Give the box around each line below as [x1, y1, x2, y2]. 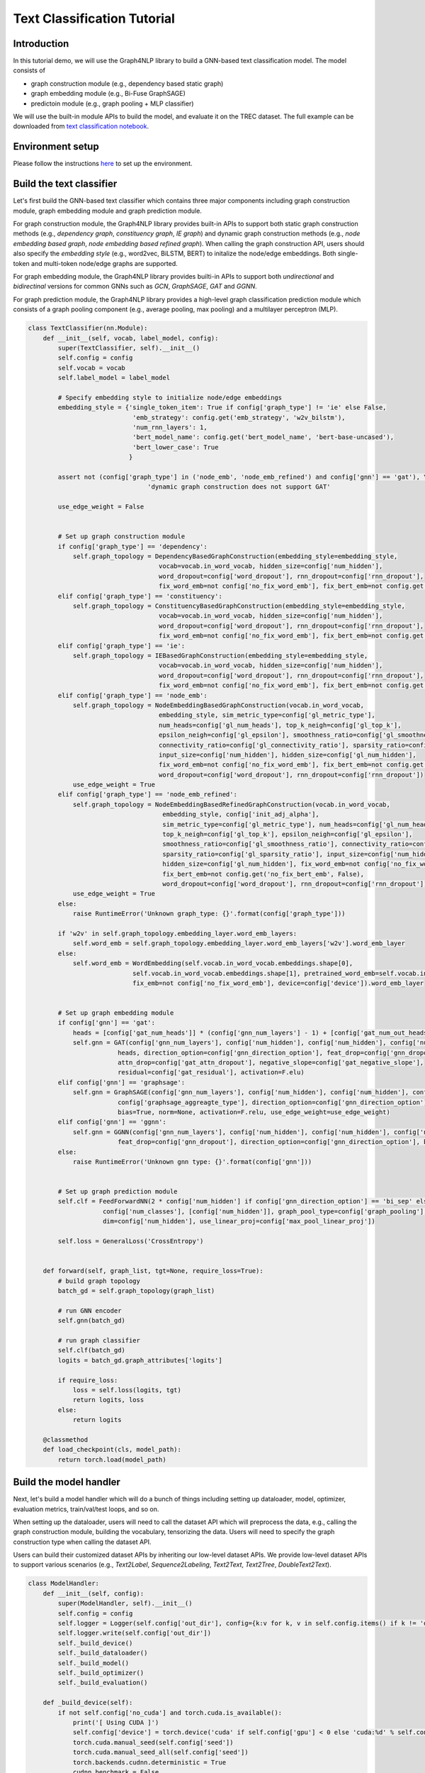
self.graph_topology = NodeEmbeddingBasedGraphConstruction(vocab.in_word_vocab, [72, 701, 365, 709]
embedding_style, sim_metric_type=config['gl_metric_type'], [158, 711, 375, 719]
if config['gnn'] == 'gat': [57, 1018, 156, 1027]
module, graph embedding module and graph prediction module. [13, 206, 202, 215]
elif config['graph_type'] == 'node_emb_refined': [57, 791, 237, 799]
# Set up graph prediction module [57, 1188, 178, 1196]
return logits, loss [72, 1396, 144, 1404]
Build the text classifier [13, 178, 118, 190]
